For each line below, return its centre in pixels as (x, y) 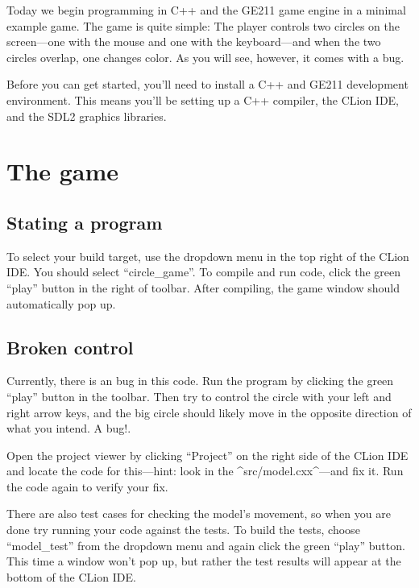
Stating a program (85, 222)
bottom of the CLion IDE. (71, 576)
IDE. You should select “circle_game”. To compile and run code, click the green (204, 272)
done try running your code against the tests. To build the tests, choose (183, 530)
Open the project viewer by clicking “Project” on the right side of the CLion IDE (207, 455)
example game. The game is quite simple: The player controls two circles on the (203, 25)
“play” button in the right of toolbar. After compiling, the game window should (203, 287)
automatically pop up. (61, 303)
